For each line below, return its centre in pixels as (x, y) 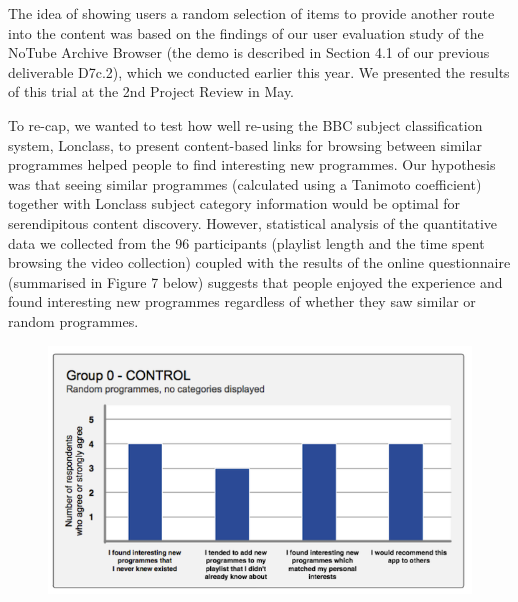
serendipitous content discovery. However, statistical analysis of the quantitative (253, 222)
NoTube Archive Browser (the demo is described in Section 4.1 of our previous (249, 52)
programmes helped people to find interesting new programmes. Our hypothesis (252, 164)
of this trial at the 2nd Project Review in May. (151, 91)
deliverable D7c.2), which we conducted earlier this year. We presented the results (259, 71)
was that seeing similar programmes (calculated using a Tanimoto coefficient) (245, 183)
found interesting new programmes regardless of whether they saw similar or (242, 301)
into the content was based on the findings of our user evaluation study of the (246, 32)
